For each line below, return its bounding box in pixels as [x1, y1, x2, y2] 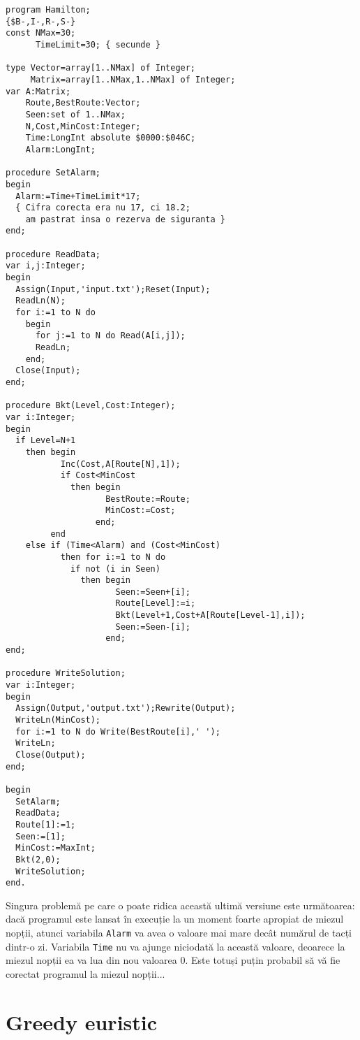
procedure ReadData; [6, 249, 101, 259]
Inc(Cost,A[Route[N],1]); [60, 458, 181, 469]
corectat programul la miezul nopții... [6, 966, 165, 981]
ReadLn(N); [15, 296, 66, 306]
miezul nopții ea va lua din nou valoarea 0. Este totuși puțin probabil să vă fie [6, 953, 340, 967]
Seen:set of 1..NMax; [25, 109, 126, 120]
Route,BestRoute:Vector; [25, 98, 141, 108]
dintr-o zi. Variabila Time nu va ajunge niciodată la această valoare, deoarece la [6, 939, 345, 953]
